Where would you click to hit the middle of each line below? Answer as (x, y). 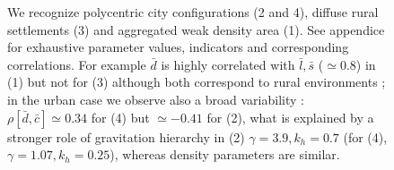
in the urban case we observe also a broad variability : (156, 99)
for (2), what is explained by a (290, 117)
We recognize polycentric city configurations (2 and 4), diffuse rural (193, 12)
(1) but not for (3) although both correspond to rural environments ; (197, 82)
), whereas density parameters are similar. (225, 154)
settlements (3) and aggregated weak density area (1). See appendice (196, 29)
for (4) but (120, 117)
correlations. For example (77, 64)
